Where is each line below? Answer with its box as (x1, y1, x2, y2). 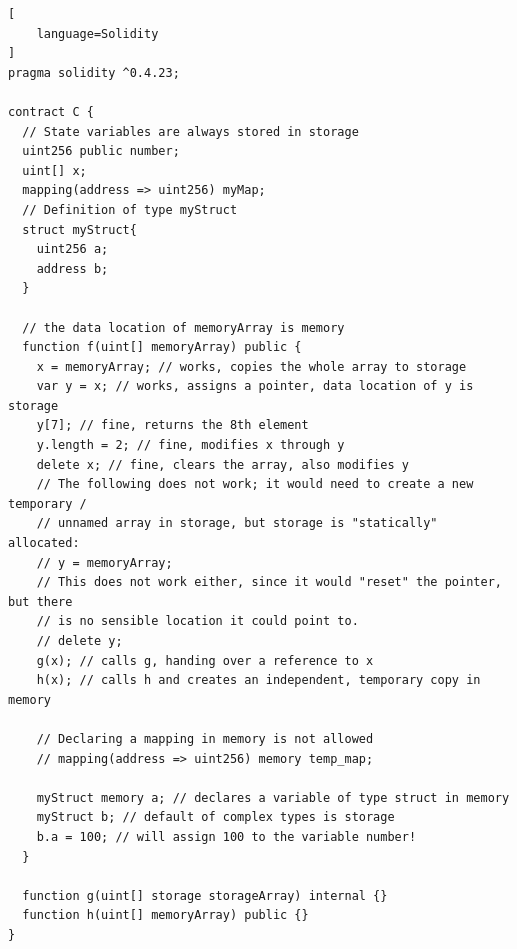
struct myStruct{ (22, 222, 137, 237)
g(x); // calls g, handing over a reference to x (36, 653, 374, 668)
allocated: (8, 536, 80, 551)
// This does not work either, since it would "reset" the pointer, (36, 575, 502, 590)
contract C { (8, 104, 94, 119)
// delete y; (36, 634, 123, 648)
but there (8, 594, 73, 609)
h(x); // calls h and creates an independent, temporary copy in (36, 673, 481, 688)
